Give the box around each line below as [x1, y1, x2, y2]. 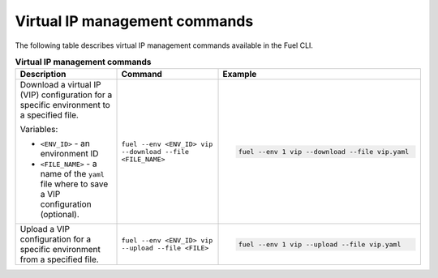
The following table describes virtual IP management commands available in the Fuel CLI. [15, 41, 314, 50]
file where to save [40, 178, 109, 190]
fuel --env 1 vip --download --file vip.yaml [238, 147, 410, 156]
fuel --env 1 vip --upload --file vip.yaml [238, 240, 401, 249]
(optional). [40, 209, 80, 220]
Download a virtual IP [19, 79, 101, 91]
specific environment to [19, 100, 111, 111]
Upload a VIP [19, 224, 71, 235]
